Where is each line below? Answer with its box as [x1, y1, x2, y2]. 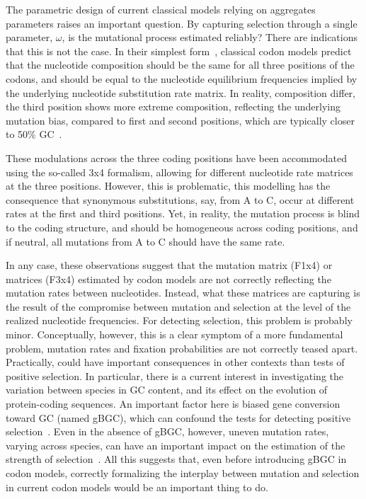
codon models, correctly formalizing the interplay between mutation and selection [6, 466, 360, 480]
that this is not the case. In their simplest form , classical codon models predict [6, 43, 352, 58]
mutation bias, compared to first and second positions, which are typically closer [6, 113, 355, 127]
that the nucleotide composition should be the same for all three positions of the [6, 57, 355, 72]
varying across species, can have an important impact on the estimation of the [6, 437, 345, 452]
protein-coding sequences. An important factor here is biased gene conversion [6, 396, 341, 411]
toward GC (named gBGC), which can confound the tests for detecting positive [6, 410, 351, 425]
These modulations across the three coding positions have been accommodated [6, 150, 347, 165]
